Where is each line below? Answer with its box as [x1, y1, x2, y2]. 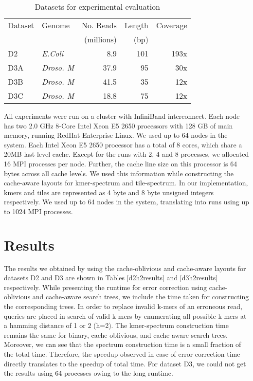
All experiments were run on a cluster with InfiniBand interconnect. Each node [4, 111, 240, 121]
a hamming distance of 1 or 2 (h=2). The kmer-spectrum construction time [4, 320, 229, 330]
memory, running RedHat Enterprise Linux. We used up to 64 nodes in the [4, 130, 228, 140]
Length [124, 19, 148, 31]
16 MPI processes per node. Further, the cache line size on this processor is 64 [4, 158, 237, 168]
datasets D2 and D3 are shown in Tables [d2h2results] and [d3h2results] [4, 272, 218, 283]
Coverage [156, 19, 187, 31]
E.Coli [42, 48, 64, 59]
